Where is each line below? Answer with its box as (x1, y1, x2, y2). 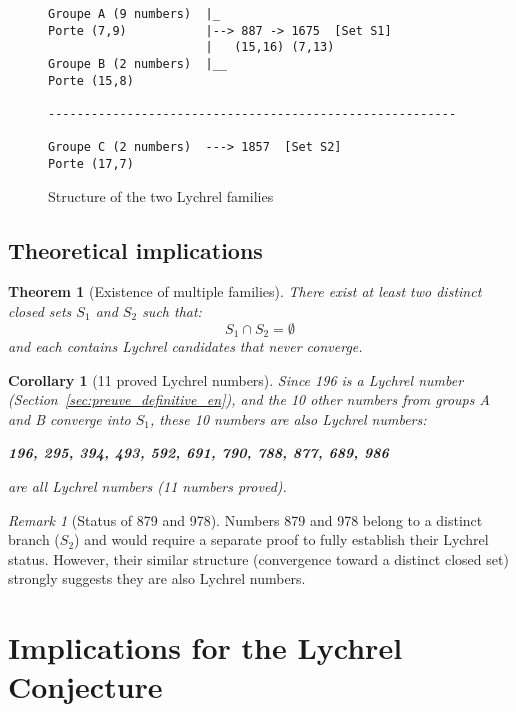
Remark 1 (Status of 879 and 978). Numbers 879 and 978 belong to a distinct (8, 509, 483, 530)
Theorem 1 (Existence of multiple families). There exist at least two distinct (8, 281, 482, 302)
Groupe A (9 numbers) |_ (48, 7, 220, 21)
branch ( (8, 529, 60, 550)
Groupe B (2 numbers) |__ (48, 56, 227, 71)
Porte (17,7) (48, 156, 134, 171)
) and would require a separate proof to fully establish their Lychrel (74, 529, 489, 550)
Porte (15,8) (48, 73, 134, 88)
